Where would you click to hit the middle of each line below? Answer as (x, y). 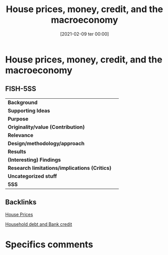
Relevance (21, 135)
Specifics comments (49, 244)
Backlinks (21, 202)
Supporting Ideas (29, 110)
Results (17, 151)
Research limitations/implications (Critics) (60, 168)
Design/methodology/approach (46, 143)
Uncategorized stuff (32, 176)
